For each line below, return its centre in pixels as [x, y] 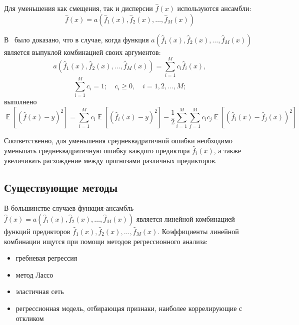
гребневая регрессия [46, 258]
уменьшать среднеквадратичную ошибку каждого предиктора [97, 150]
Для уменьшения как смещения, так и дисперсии [78, 8]
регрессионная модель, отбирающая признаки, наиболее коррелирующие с [129, 308]
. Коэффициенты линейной [198, 231]
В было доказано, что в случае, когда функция [76, 39]
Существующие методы [61, 187]
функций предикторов [37, 231]
